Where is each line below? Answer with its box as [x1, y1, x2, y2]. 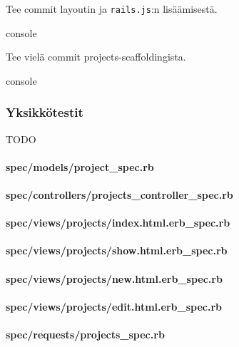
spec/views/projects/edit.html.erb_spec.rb [6, 299, 222, 314]
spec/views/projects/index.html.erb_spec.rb [6, 215, 230, 230]
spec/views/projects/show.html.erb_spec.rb [6, 243, 228, 258]
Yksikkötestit [6, 103, 83, 121]
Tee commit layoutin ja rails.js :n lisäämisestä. [6, 1, 218, 16]
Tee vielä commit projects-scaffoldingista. [6, 49, 186, 64]
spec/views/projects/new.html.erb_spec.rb [6, 271, 223, 286]
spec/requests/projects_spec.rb [6, 326, 165, 341]
